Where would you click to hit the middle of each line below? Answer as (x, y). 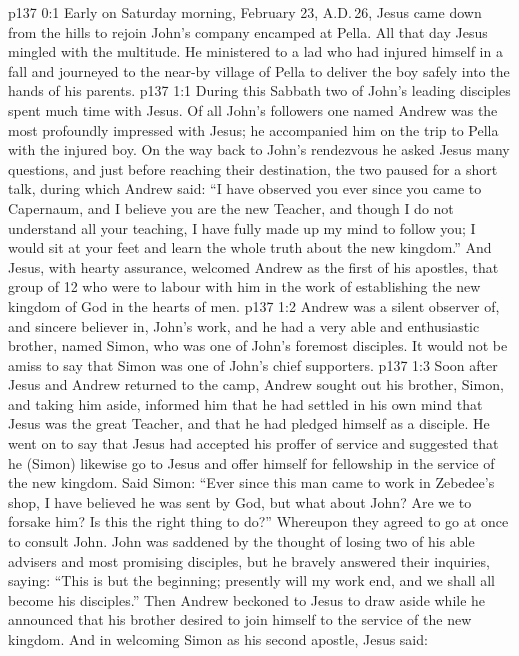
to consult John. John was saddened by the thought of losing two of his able (241, 541)
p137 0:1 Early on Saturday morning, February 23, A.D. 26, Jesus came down (245, 12)
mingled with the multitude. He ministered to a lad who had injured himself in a (255, 51)
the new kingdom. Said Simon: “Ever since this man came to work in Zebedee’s (251, 482)
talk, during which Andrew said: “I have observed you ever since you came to (245, 188)
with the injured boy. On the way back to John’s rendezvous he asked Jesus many (259, 149)
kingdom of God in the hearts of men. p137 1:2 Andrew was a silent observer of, (254, 305)
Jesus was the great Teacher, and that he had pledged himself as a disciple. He (249, 423)
